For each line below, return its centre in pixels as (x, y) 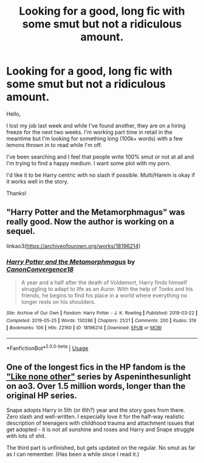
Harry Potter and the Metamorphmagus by (71, 261)
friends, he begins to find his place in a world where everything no (104, 295)
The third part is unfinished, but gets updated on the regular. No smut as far (101, 448)
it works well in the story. (37, 181)
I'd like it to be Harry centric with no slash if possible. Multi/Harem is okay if (101, 175)
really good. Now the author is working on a (90, 222)
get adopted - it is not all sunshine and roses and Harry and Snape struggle (100, 430)
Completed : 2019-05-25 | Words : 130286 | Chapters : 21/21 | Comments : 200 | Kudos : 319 (101, 320)
